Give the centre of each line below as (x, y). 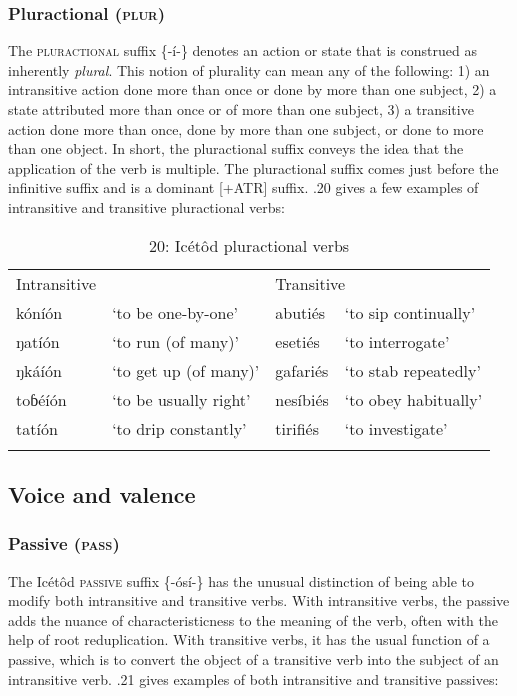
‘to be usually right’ (181, 399)
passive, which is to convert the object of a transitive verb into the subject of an (253, 658)
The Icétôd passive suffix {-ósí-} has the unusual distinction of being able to (241, 580)
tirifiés (297, 428)
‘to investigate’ (396, 428)
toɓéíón (41, 399)
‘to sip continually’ (410, 312)
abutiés (300, 312)
